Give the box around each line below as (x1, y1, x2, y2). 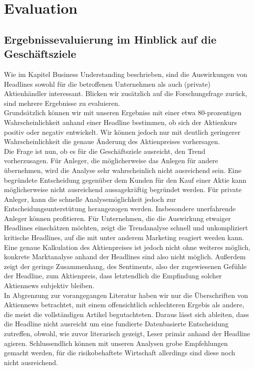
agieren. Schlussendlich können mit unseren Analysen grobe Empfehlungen (4, 338, 228, 348)
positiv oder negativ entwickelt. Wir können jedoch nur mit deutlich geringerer (4, 126, 241, 137)
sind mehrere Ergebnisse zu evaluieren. (4, 98, 120, 108)
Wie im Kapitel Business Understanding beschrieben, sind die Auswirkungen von (4, 69, 247, 79)
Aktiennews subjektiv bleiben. (4, 280, 95, 291)
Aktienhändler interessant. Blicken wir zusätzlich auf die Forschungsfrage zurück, (4, 88, 248, 98)
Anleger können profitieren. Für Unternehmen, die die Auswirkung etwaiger (4, 213, 231, 223)
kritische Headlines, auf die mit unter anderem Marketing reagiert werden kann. (4, 232, 244, 243)
